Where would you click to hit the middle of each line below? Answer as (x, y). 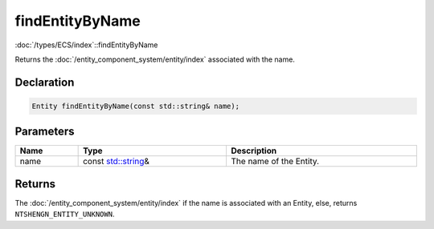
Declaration (45, 82)
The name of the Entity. (275, 162)
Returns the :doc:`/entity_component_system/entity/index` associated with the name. (155, 59)
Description (254, 151)
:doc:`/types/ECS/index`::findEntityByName (86, 45)
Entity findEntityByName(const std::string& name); (136, 106)
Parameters (45, 132)
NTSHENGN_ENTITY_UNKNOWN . (65, 214)
